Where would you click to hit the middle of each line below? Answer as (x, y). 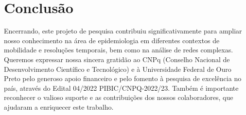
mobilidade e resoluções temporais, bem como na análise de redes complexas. (119, 50)
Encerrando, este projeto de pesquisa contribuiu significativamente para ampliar (123, 31)
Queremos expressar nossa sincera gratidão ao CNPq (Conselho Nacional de (117, 59)
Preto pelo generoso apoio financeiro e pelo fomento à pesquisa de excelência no (123, 78)
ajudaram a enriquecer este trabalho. (59, 107)
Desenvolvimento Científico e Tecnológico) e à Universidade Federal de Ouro (118, 69)
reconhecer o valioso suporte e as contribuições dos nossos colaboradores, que (119, 97)
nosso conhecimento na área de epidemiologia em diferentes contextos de (112, 40)
